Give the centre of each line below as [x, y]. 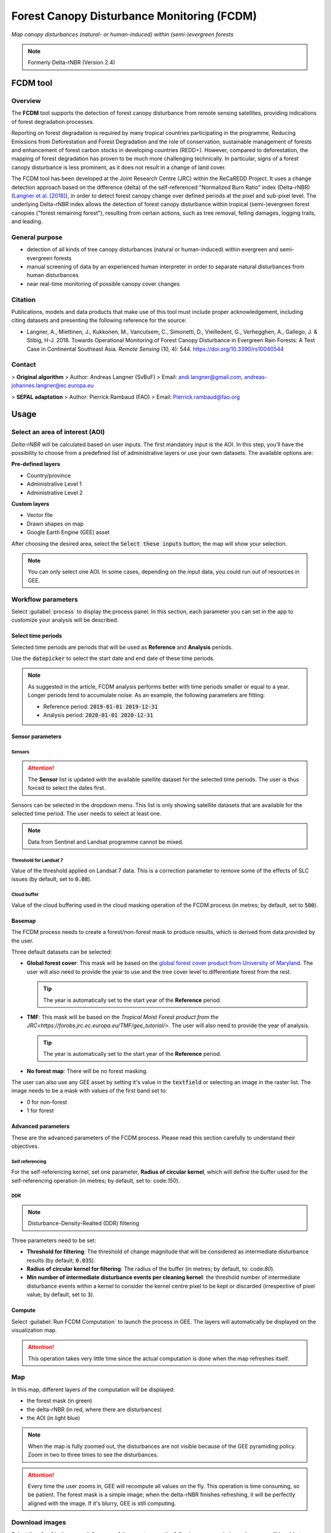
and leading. [27, 221]
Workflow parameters [45, 599]
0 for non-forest [47, 1102]
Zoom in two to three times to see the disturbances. [93, 1455]
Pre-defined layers [36, 464]
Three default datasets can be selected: [62, 952]
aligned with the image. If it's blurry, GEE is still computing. [102, 1503]
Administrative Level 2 [55, 492]
